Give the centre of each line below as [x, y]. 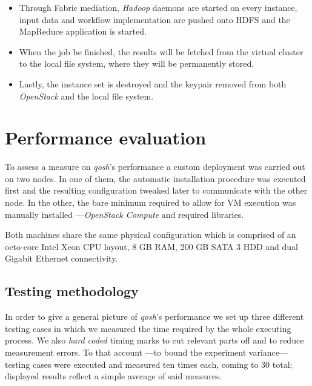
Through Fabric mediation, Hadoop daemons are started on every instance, [158, 7]
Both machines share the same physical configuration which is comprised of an [151, 235]
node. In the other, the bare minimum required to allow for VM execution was [151, 202]
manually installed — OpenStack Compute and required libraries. [124, 214]
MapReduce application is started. [83, 31]
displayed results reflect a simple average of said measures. [113, 376]
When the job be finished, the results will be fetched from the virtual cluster [161, 51]
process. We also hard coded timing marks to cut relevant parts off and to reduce [154, 340]
